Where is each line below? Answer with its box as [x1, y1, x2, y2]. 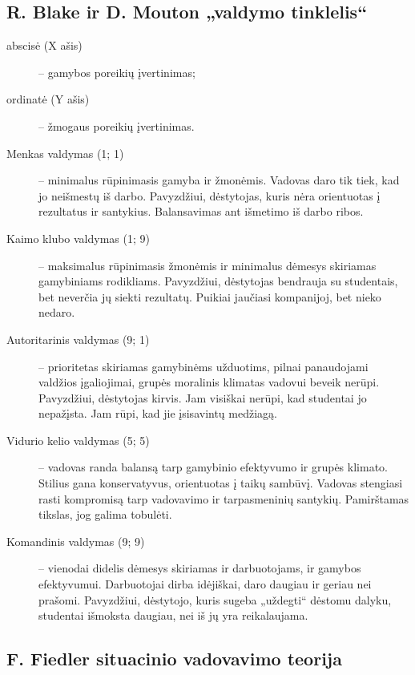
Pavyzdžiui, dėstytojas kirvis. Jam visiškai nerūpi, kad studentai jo [38, 389, 367, 406]
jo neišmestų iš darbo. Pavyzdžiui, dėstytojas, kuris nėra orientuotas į [38, 187, 381, 204]
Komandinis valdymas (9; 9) [6, 532, 145, 549]
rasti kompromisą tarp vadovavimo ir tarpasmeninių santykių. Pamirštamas [38, 490, 409, 507]
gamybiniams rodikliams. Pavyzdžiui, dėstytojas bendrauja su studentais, [38, 273, 398, 289]
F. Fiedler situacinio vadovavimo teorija [6, 646, 342, 671]
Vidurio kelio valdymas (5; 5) [6, 431, 150, 448]
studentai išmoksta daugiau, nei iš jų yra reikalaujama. [38, 607, 308, 624]
